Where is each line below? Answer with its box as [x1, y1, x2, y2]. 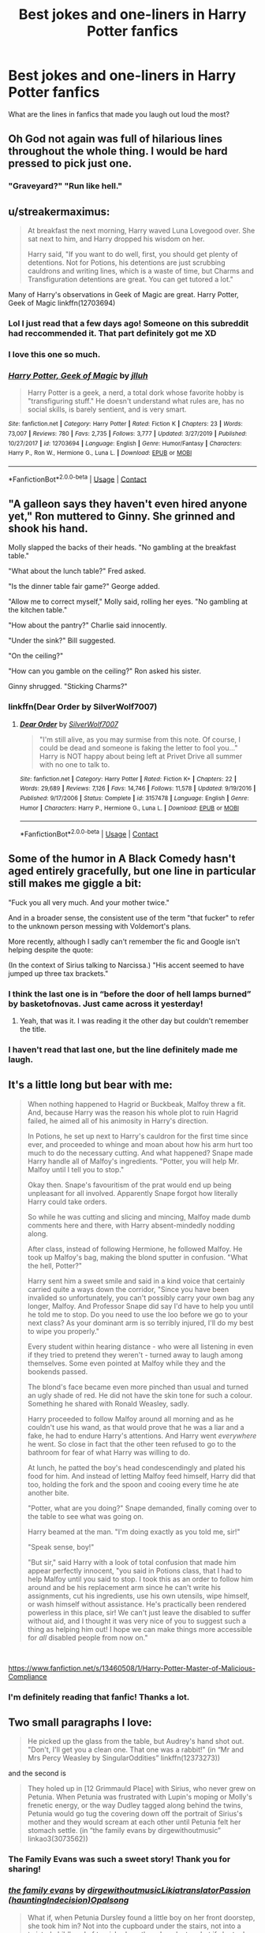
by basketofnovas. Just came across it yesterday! [8, 998, 203, 1009]
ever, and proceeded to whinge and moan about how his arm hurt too [27, 1139, 254, 1149]
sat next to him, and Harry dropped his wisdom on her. [27, 234, 205, 244]
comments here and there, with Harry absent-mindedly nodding [27, 1220, 235, 1230]
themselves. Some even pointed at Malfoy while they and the [27, 1358, 226, 1368]
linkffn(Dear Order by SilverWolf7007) [8, 702, 158, 713]
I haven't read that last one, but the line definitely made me [8, 1044, 238, 1055]
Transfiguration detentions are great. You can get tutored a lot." [27, 274, 234, 285]
